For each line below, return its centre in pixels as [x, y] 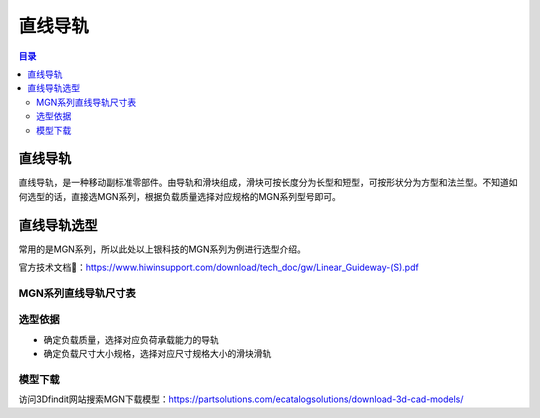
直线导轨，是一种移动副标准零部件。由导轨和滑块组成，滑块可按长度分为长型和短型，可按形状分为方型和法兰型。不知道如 [268, 182]
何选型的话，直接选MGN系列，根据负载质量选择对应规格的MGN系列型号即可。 [180, 196]
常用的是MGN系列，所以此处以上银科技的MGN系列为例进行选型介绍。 [162, 249]
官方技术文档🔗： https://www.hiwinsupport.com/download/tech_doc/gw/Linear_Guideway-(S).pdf [218, 267]
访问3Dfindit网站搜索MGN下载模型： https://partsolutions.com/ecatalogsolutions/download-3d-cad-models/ [241, 399]
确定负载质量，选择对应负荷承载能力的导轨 [131, 339]
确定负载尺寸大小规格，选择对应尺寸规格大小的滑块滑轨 [157, 354]
